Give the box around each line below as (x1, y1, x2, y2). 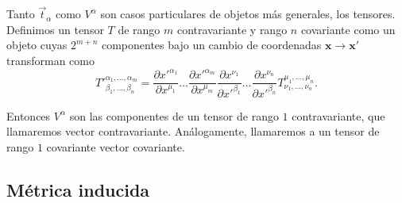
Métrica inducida (6, 177, 150, 201)
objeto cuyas (6, 36, 68, 53)
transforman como (6, 52, 95, 68)
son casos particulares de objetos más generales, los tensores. (100, 6, 396, 22)
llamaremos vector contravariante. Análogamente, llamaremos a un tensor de (6, 123, 380, 140)
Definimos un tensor (6, 21, 104, 37)
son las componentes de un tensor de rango (69, 107, 279, 124)
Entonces (6, 107, 51, 124)
